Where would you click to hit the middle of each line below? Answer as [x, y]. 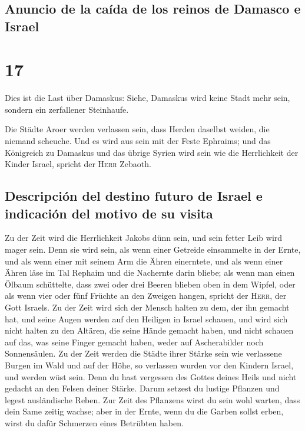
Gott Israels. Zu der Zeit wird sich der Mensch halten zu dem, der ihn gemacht [147, 307]
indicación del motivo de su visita [109, 213]
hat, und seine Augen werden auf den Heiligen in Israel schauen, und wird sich [146, 319]
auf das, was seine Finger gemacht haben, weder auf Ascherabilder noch [134, 342]
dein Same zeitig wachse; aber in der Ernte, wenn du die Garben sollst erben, [144, 411]
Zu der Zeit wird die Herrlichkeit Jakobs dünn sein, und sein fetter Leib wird [144, 238]
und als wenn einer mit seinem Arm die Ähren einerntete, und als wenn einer [144, 261]
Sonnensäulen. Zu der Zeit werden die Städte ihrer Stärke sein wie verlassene [143, 353]
